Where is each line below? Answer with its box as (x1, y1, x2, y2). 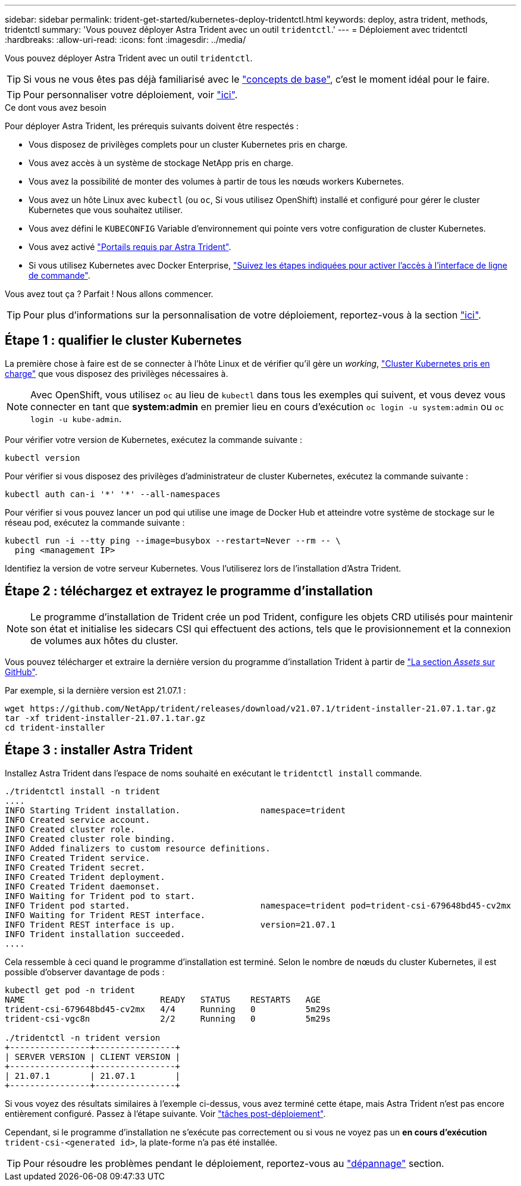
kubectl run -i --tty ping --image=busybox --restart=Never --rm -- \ (5, 535, 341, 545)
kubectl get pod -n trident (5, 985, 136, 995)
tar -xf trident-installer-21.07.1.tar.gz (5, 713, 206, 723)
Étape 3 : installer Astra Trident (5, 742, 193, 758)
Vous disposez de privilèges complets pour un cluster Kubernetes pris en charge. (29, 139, 348, 149)
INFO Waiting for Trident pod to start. (5, 891, 196, 901)
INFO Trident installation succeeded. (5, 929, 186, 939)
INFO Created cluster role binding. (5, 834, 175, 844)
